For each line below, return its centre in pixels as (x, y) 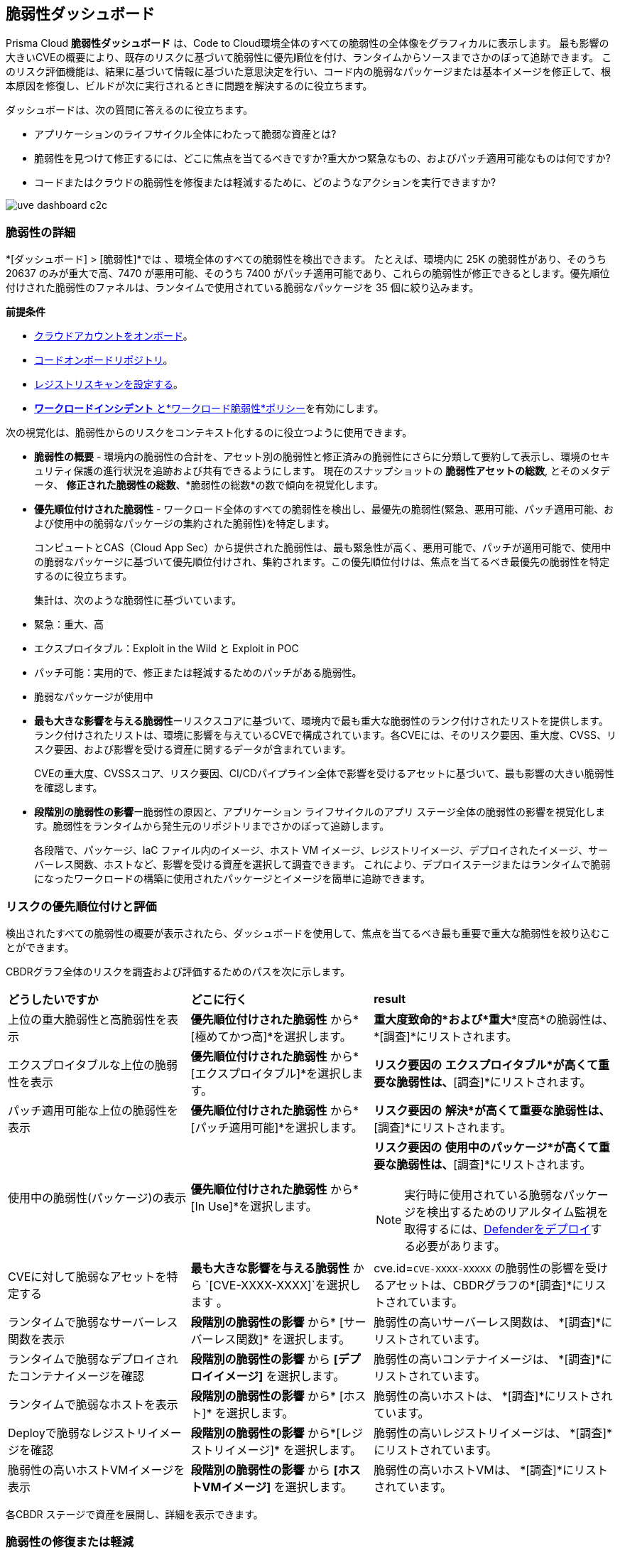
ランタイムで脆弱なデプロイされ (93, 1359)
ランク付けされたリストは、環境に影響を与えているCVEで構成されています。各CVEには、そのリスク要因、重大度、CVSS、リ (325, 735)
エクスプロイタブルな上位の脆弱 (93, 1065)
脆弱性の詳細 (41, 232)
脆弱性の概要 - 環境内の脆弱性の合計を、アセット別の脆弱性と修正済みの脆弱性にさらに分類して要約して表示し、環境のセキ (322, 457)
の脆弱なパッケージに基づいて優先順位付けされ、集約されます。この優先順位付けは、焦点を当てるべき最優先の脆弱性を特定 (322, 562)
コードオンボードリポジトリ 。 (104, 360)
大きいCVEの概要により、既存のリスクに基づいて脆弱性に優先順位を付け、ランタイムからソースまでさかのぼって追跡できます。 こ (309, 58)
